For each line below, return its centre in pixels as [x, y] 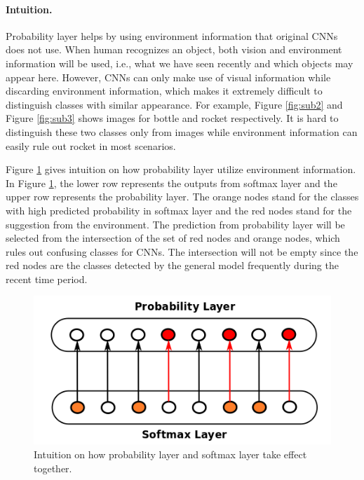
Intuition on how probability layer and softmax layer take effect [170, 454]
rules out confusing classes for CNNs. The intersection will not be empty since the [182, 251]
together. [53, 468]
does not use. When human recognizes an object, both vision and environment [174, 49]
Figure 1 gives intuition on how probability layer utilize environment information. [181, 169]
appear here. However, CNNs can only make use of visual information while [168, 77]
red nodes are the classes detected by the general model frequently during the [172, 265]
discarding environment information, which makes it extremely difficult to [164, 91]
